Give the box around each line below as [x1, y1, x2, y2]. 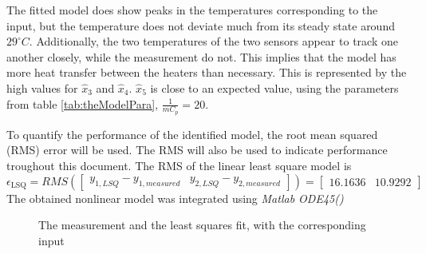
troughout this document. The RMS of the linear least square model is [6, 157, 352, 173]
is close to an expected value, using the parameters [150, 79, 399, 96]
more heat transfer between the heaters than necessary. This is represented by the [6, 64, 407, 81]
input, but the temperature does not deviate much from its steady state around [6, 17, 395, 34]
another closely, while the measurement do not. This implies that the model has [6, 48, 396, 65]
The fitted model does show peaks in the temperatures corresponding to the [6, 2, 378, 18]
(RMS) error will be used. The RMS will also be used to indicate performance [6, 141, 388, 158]
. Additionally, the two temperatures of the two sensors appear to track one [29, 33, 398, 50]
